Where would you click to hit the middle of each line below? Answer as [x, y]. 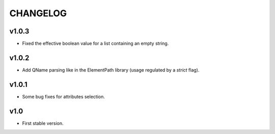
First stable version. [43, 123]
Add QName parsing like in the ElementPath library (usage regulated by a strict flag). [111, 70]
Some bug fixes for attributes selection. [64, 96]
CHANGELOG [38, 13]
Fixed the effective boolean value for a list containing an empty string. [95, 44]
